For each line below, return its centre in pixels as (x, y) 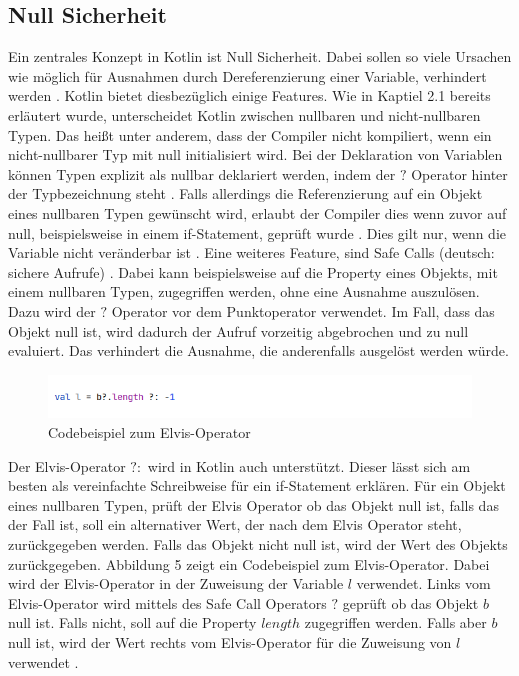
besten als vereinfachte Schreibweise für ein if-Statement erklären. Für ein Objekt (257, 485)
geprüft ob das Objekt (410, 602)
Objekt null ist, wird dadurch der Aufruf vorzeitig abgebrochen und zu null (238, 330)
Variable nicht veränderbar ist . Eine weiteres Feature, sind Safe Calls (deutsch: (251, 252)
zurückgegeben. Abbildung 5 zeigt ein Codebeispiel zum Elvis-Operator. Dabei (249, 563)
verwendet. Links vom (423, 583)
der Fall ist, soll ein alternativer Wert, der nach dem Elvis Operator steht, (235, 524)
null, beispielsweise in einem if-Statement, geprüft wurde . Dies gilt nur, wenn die (257, 232)
